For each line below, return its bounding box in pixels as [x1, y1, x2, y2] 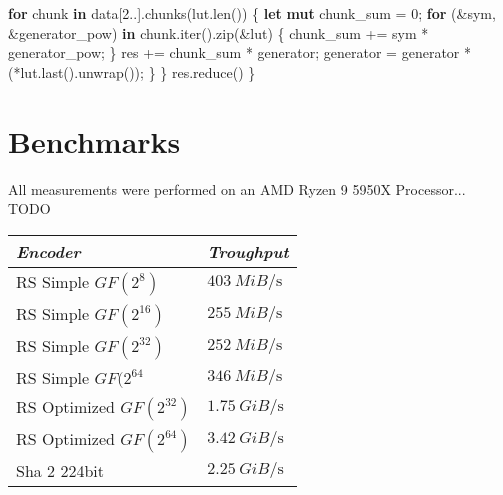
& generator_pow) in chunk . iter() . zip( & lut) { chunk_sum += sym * [8, 22, 429, 43]
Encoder [16, 239, 81, 263]
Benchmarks [8, 120, 181, 161]
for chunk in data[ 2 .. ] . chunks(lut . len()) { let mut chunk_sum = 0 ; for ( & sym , [8, 3, 496, 23]
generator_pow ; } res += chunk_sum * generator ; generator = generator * [8, 42, 471, 63]
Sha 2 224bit [16, 458, 105, 482]
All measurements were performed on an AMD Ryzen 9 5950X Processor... [8, 178, 466, 199]
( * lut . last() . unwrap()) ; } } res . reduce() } [8, 61, 256, 82]
